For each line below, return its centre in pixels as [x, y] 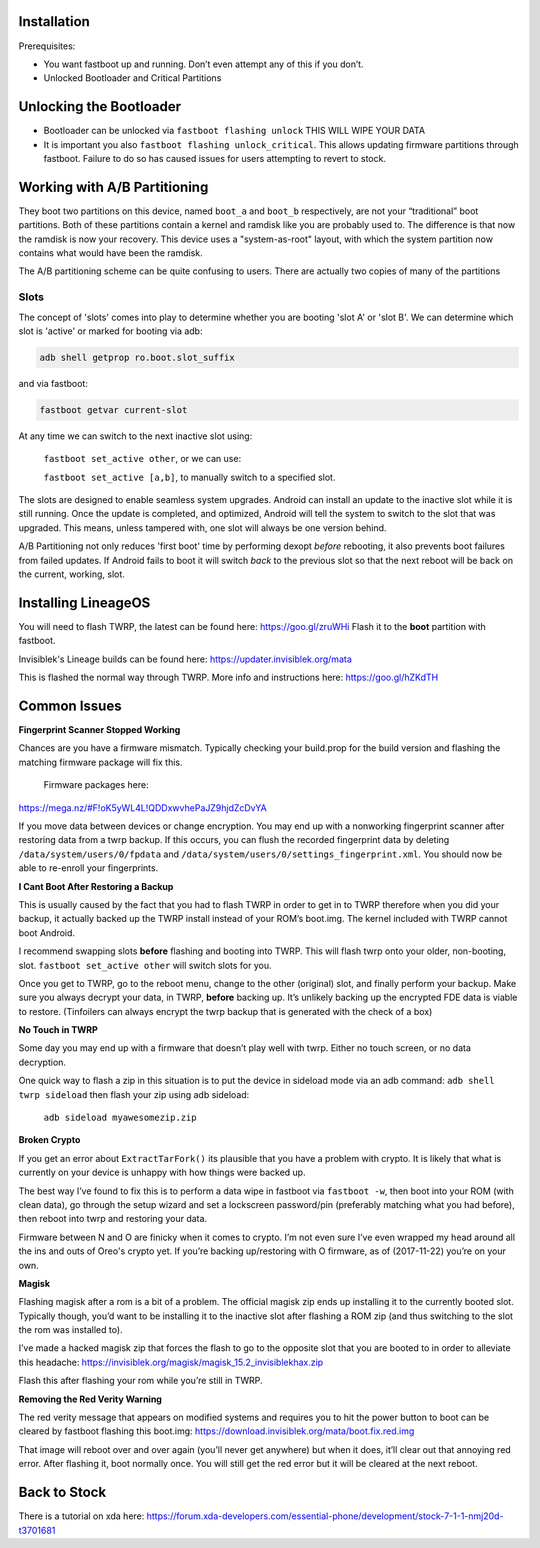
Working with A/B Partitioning [113, 186]
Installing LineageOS [84, 602]
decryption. [42, 1062]
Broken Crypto [49, 1140]
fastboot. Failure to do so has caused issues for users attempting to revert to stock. [215, 158]
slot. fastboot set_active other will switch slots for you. [145, 965]
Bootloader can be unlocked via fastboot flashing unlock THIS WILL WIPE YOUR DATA [234, 131]
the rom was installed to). [71, 1330]
